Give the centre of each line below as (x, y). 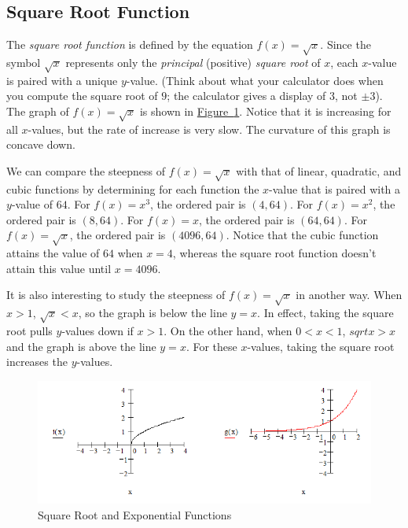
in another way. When (349, 295)
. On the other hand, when (228, 330)
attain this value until (59, 268)
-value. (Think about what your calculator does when (255, 80)
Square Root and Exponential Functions (135, 514)
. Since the (346, 44)
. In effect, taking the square (325, 313)
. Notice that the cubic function (302, 235)
